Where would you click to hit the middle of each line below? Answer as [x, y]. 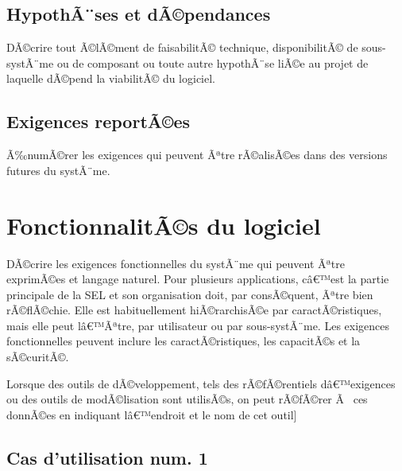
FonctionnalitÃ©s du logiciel [164, 225]
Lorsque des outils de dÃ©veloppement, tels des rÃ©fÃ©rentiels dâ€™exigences [201, 383]
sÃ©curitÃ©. [38, 357]
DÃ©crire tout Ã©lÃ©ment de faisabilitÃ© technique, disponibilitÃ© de [182, 47]
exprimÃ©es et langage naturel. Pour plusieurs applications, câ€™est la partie [198, 279]
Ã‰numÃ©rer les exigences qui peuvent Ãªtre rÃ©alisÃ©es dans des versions [197, 155]
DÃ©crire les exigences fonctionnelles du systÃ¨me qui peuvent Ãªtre [176, 263]
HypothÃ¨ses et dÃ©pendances [139, 14]
